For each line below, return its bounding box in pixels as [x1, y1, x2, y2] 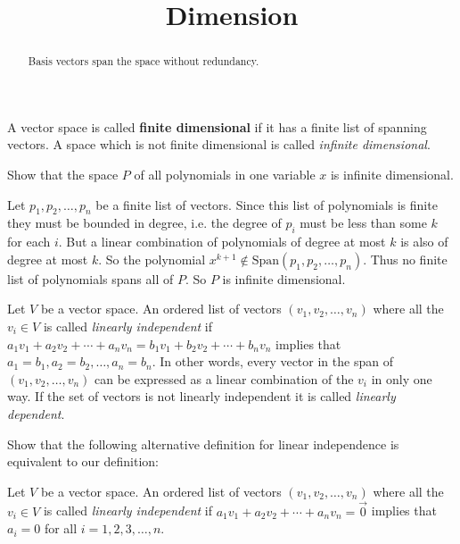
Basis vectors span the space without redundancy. [28, 54, 259, 69]
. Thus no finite [363, 249, 448, 268]
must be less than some [300, 213, 427, 232]
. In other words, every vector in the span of [152, 352, 393, 371]
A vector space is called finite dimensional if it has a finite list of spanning [7, 117, 427, 136]
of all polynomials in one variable [134, 165, 316, 184]
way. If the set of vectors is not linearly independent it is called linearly [7, 387, 396, 406]
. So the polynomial [98, 249, 206, 268]
